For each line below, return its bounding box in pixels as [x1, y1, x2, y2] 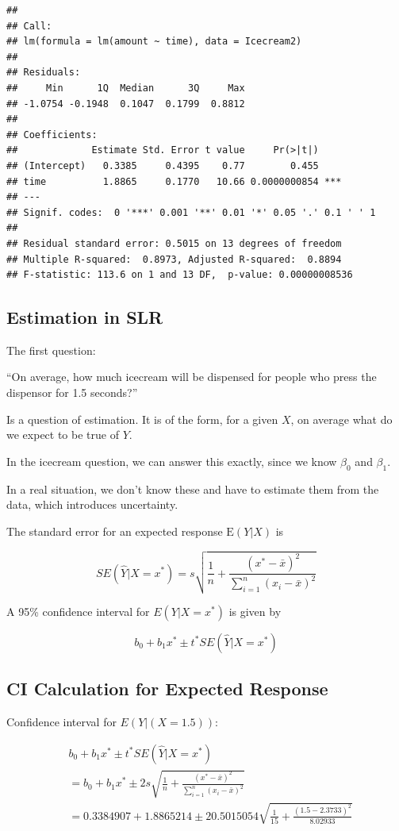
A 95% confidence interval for [6, 602, 150, 619]
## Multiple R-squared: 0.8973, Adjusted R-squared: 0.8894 [6, 253, 342, 265]
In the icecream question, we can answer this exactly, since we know [6, 452, 337, 469]
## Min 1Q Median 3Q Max [6, 82, 245, 94]
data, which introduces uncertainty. [6, 496, 178, 513]
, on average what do [290, 410, 393, 427]
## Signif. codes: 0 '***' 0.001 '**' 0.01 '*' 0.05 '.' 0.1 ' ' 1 [6, 206, 376, 218]
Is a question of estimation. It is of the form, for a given [6, 410, 278, 427]
